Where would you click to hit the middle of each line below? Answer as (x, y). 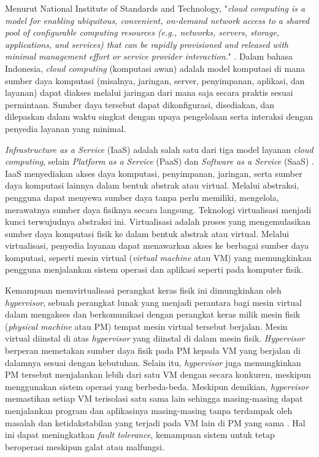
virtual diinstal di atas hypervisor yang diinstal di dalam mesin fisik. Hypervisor (155, 338)
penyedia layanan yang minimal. (66, 128)
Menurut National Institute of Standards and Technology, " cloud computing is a (155, 8)
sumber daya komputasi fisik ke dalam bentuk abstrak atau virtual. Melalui (147, 233)
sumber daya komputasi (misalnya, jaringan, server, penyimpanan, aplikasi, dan (155, 80)
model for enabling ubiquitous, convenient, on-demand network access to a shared (157, 20)
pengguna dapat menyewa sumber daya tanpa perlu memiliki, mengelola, (142, 197)
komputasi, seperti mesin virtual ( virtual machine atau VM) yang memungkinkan (158, 257)
